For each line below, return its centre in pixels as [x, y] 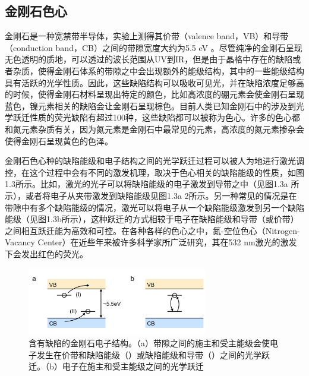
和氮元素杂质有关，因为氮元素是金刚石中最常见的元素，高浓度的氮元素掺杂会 [154, 129]
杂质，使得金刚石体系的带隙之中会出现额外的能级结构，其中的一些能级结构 [158, 70]
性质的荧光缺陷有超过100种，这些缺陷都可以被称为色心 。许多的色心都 [165, 117]
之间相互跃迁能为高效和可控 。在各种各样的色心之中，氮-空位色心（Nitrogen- [152, 230]
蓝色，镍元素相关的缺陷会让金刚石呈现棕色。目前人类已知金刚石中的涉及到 [150, 105]
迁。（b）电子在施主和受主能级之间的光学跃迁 [116, 366]
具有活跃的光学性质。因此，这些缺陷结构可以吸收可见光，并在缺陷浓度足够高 [154, 82]
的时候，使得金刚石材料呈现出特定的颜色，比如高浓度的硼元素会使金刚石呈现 [154, 94]
